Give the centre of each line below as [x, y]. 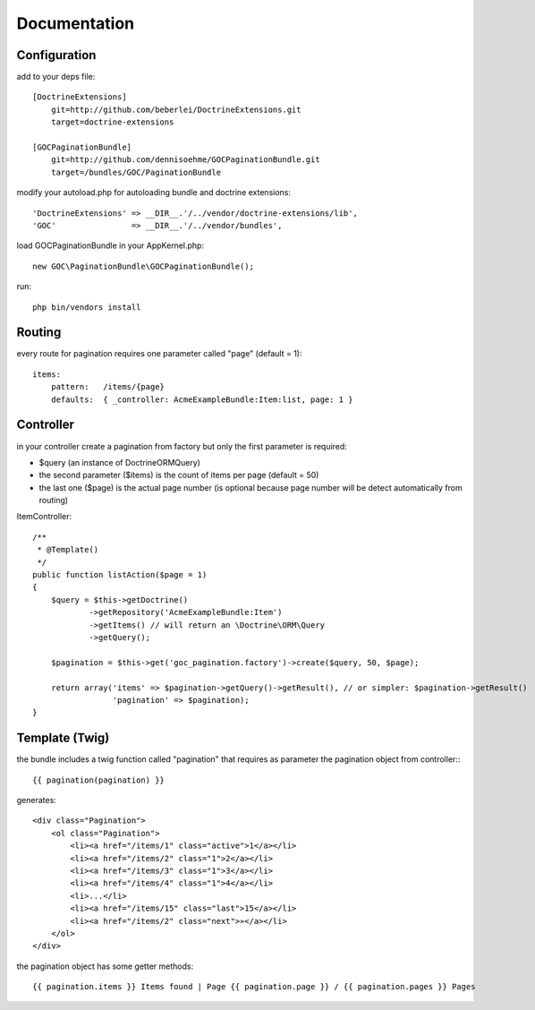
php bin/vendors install [87, 307]
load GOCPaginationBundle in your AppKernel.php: [110, 245]
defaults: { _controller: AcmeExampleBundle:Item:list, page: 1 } [202, 399]
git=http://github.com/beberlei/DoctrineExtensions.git [176, 109]
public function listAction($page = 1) [120, 575]
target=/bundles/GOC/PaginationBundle [136, 172]
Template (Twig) [63, 738]
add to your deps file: [56, 77]
